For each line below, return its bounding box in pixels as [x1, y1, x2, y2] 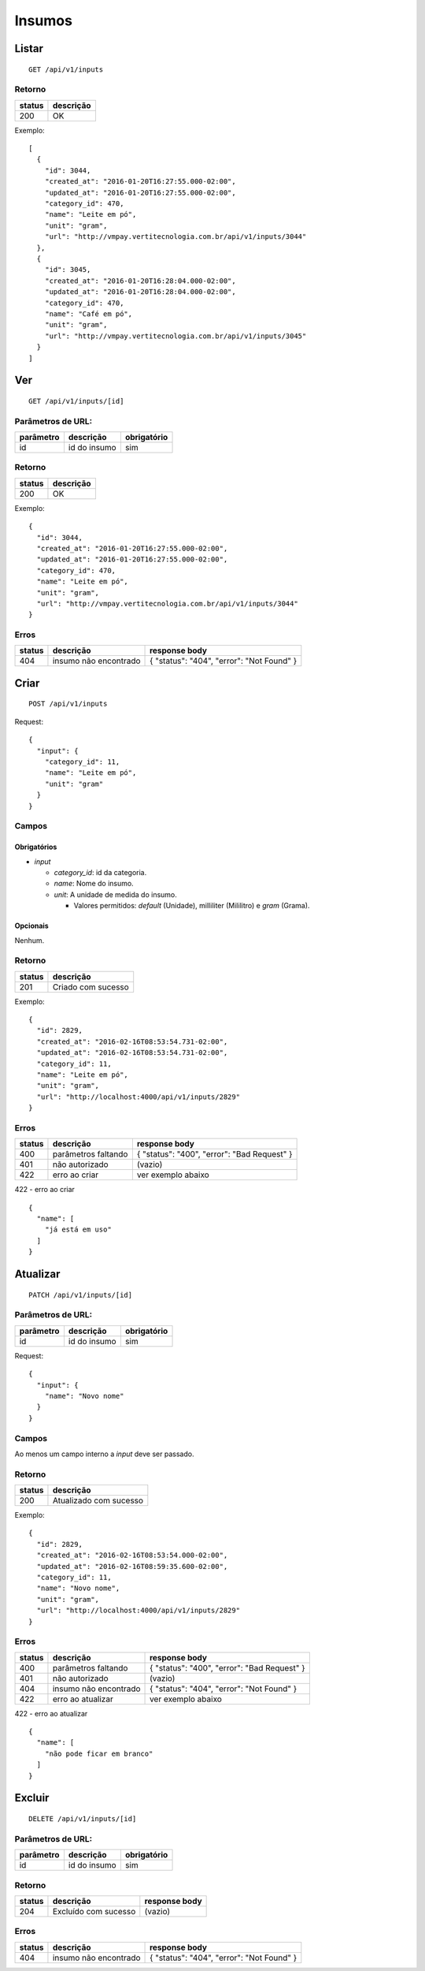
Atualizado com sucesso [52, 1495, 144, 1506]
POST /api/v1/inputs [28, 699, 108, 709]
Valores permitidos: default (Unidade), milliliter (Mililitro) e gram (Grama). [73, 901, 310, 911]
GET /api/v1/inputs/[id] [28, 397, 124, 405]
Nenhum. [14, 935, 45, 945]
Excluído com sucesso [52, 1906, 136, 1917]
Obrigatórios [14, 842, 57, 851]
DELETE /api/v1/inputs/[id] [28, 1814, 137, 1824]
